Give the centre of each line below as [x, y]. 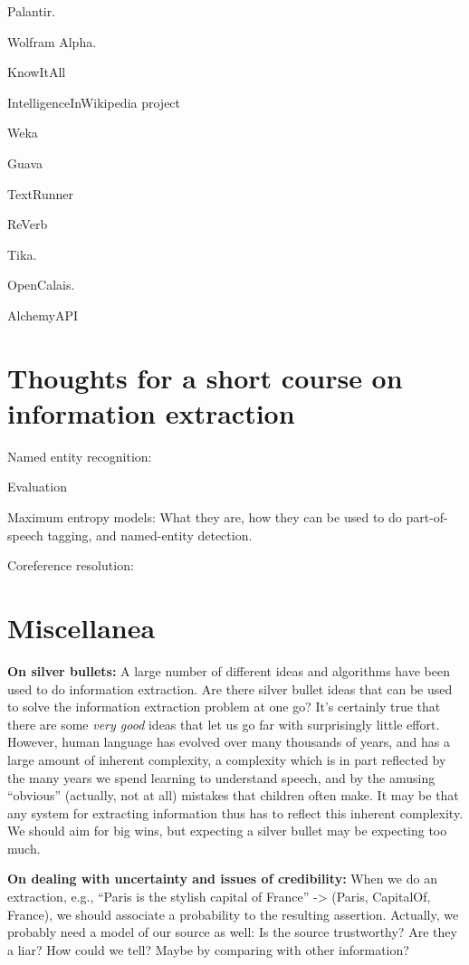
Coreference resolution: [71, 565]
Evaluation [37, 487]
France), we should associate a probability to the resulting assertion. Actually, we [233, 914]
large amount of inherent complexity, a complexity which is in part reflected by [227, 759]
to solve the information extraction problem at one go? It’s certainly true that [224, 707]
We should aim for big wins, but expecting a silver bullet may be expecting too [227, 831]
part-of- [427, 517]
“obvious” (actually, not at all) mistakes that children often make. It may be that [233, 795]
